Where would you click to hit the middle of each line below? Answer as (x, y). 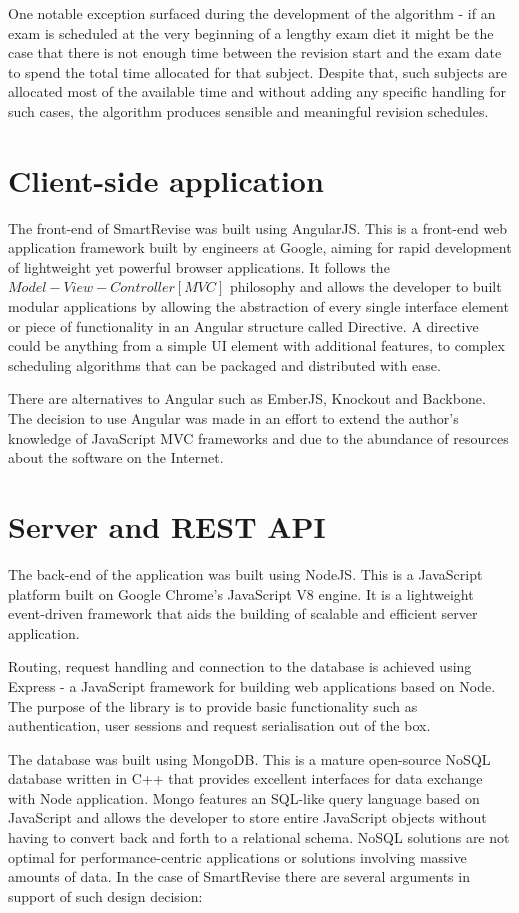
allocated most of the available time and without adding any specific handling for (257, 91)
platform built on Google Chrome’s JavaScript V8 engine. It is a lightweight (241, 593)
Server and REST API (167, 526)
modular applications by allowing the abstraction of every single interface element (258, 306)
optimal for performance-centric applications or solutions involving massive (237, 856)
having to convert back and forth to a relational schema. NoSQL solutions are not (259, 837)
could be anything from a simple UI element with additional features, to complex (256, 345)
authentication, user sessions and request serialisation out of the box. (219, 725)
